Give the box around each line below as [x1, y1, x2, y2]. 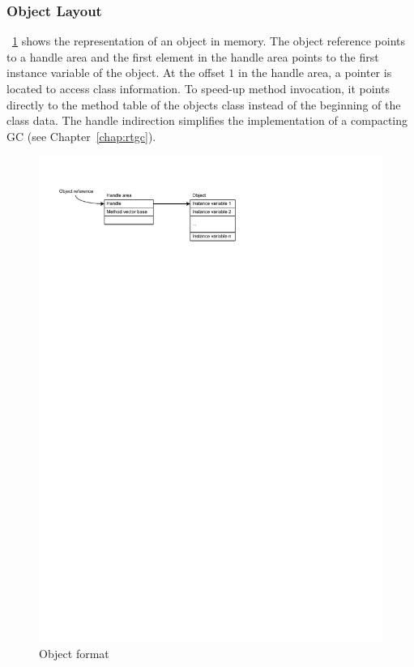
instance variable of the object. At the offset [6, 64, 225, 81]
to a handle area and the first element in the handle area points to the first [6, 48, 379, 65]
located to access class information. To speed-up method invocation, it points [6, 80, 390, 96]
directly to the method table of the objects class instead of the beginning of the [6, 96, 401, 113]
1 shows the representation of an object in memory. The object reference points [12, 32, 406, 49]
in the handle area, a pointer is [238, 64, 392, 81]
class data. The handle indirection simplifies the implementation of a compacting [6, 112, 408, 129]
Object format [39, 644, 109, 661]
